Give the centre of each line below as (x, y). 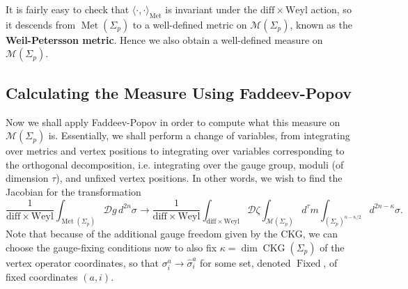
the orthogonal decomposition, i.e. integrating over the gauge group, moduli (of (175, 164)
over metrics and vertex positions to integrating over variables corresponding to (175, 151)
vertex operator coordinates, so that (83, 263)
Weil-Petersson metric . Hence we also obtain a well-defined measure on (164, 39)
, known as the (321, 24)
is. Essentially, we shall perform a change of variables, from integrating (199, 135)
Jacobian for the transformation (73, 191)
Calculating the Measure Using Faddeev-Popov (179, 92)
